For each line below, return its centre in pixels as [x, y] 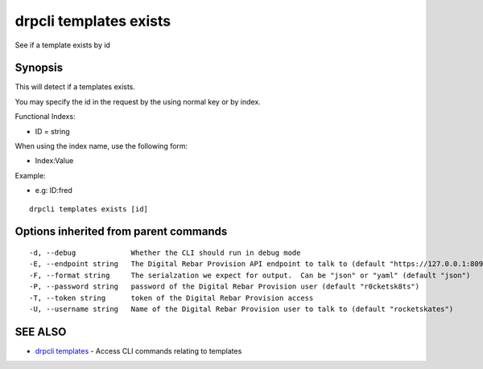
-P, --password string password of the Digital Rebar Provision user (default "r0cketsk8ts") [225, 287]
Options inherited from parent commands [121, 232]
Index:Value [54, 161]
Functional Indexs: [45, 117]
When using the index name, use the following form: [101, 146]
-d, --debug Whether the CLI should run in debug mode [165, 252]
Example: [30, 175]
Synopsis [39, 68]
